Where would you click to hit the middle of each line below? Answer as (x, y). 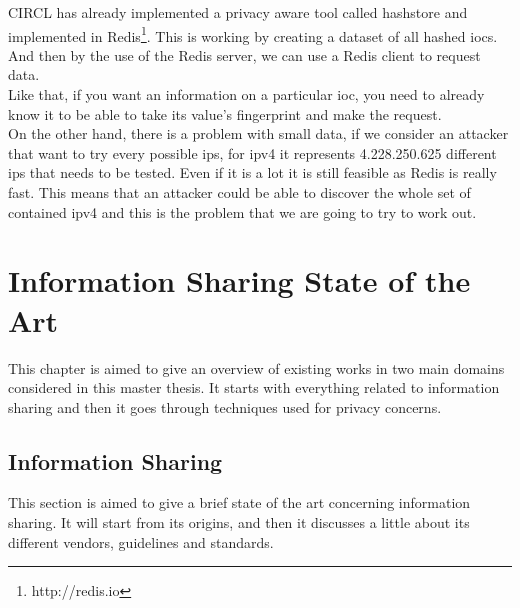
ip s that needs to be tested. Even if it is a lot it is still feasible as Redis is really (252, 172)
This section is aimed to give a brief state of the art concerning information (239, 502)
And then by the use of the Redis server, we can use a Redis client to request (244, 54)
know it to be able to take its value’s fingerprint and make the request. (225, 113)
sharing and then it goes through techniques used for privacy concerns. (225, 406)
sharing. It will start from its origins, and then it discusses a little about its (239, 522)
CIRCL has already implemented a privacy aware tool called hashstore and (238, 12)
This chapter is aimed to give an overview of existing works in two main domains (256, 367)
